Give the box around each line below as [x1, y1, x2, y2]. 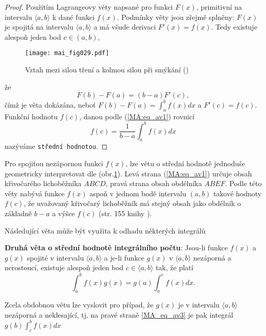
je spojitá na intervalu [5, 21, 74, 32]
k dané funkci [52, 11, 95, 22]
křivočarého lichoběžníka [5, 178, 82, 189]
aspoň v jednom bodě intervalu [89, 188, 186, 198]
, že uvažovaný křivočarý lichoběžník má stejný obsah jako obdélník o [23, 198, 241, 209]
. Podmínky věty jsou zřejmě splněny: [117, 11, 234, 22]
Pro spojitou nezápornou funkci [5, 158, 103, 169]
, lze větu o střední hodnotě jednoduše [125, 158, 245, 169]
